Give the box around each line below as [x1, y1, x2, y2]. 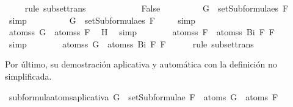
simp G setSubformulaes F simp [9, 13, 196, 26]
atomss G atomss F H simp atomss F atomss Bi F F [9, 26, 275, 38]
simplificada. [5, 69, 52, 82]
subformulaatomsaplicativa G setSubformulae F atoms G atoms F [9, 90, 278, 103]
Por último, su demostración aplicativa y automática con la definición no [5, 58, 277, 71]
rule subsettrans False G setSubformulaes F [24, 2, 289, 14]
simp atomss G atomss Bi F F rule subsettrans [9, 37, 254, 50]
